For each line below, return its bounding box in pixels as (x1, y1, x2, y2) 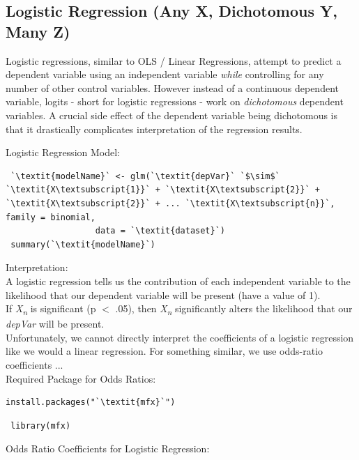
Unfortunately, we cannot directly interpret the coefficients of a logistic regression (6, 330, 354, 344)
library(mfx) (10, 420, 71, 431)
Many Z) (6, 20, 70, 42)
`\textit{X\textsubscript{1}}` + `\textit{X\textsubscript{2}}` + (6, 185, 321, 195)
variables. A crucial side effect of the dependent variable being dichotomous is (6, 107, 338, 122)
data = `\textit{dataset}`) (95, 226, 225, 236)
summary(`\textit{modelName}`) (10, 239, 155, 250)
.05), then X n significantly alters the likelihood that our (115, 301, 353, 317)
